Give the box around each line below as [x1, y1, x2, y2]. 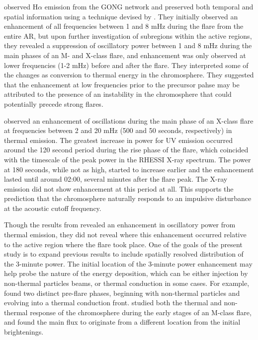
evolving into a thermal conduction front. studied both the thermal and [4, 297, 222, 308]
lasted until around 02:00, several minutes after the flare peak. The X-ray [4, 174, 228, 184]
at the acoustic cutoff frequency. [4, 203, 101, 213]
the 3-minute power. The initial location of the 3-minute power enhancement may [4, 258, 253, 269]
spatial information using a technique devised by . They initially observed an [4, 11, 238, 21]
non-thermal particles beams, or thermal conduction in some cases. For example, [4, 278, 250, 288]
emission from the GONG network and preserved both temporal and [44, 1, 254, 11]
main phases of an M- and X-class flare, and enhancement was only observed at [4, 50, 246, 60]
